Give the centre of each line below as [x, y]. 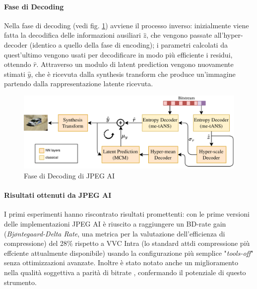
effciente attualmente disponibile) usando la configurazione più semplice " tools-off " [129, 253]
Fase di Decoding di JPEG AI [69, 175]
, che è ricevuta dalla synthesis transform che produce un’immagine [133, 74]
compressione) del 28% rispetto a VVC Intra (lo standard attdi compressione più [127, 243]
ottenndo [18, 64]
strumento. [20, 282]
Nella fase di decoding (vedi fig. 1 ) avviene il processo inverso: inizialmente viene [127, 25]
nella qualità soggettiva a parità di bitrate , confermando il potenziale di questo [125, 272]
